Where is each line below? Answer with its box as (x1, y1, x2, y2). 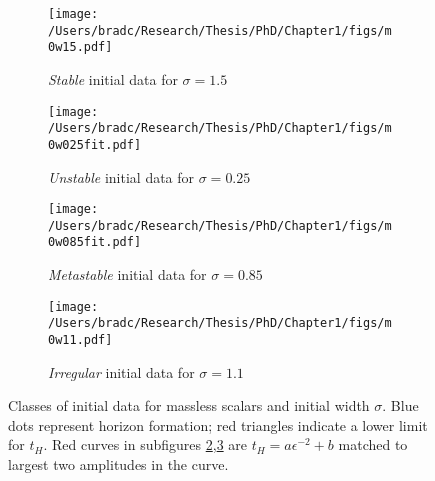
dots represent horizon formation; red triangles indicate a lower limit (8, 414, 428, 435)
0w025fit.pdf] (48, 137, 142, 152)
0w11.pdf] (48, 333, 113, 347)
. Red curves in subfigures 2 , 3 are (43, 434, 247, 455)
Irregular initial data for (48, 361, 195, 382)
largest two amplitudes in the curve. (8, 454, 229, 475)
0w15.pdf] (48, 40, 113, 55)
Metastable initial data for (48, 264, 207, 285)
